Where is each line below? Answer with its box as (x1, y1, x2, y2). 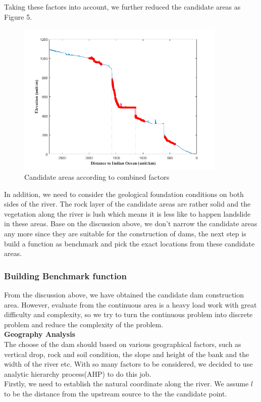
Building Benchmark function (4, 269, 127, 282)
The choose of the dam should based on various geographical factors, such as (4, 338, 241, 349)
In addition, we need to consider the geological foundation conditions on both (4, 188, 244, 199)
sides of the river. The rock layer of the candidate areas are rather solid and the (4, 198, 251, 209)
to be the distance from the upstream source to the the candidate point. (4, 388, 227, 398)
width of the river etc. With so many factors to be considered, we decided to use (4, 359, 253, 369)
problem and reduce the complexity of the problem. (4, 319, 164, 329)
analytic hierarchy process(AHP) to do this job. (4, 368, 151, 379)
